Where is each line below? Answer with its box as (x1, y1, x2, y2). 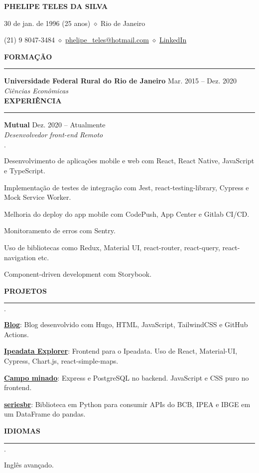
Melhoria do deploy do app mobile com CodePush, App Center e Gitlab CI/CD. (4, 208, 250, 219)
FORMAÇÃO (4, 51, 52, 61)
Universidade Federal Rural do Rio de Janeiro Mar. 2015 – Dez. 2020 (4, 75, 237, 86)
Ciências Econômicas (4, 85, 69, 95)
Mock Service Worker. (4, 192, 71, 202)
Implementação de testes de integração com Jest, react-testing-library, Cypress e (4, 182, 249, 192)
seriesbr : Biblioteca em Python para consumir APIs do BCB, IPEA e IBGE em (4, 399, 251, 409)
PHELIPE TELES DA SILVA (4, 1, 108, 11)
